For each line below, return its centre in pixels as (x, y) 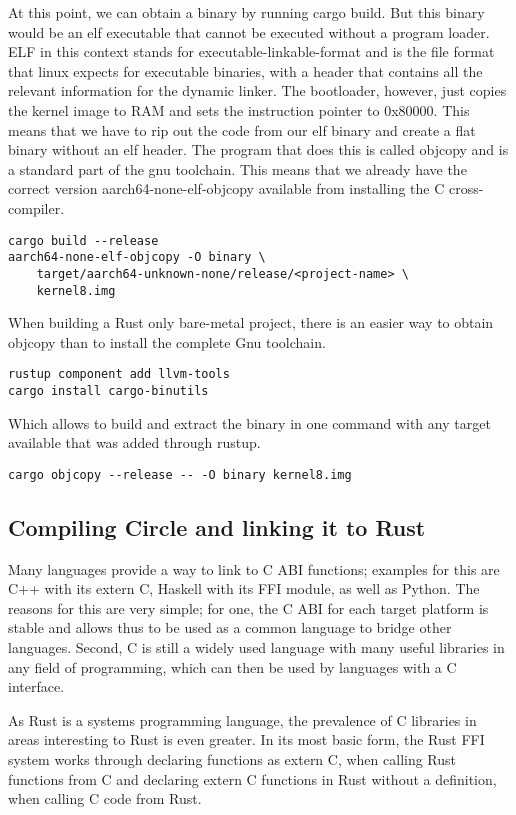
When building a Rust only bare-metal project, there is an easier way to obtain (251, 322)
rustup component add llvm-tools (119, 374)
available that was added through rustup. (134, 442)
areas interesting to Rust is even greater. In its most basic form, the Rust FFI (246, 739)
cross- (466, 188)
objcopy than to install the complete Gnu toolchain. (167, 341)
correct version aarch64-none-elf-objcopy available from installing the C (226, 188)
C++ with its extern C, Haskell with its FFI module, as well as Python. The (244, 588)
